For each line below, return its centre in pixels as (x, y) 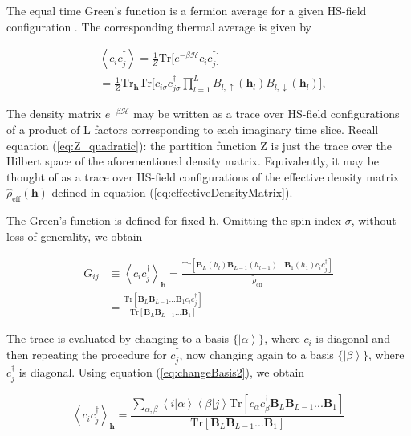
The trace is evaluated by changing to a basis (118, 338)
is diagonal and (353, 338)
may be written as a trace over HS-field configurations (267, 114)
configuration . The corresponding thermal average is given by (159, 26)
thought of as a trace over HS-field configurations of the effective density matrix (203, 176)
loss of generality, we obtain (75, 236)
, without (374, 220)
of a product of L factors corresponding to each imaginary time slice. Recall (193, 130)
